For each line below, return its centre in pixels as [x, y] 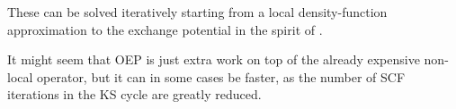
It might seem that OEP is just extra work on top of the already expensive [214, 59]
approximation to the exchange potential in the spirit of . [165, 29]
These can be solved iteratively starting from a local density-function [197, 12]
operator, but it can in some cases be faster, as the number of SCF [221, 76]
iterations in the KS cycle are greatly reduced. [134, 94]
